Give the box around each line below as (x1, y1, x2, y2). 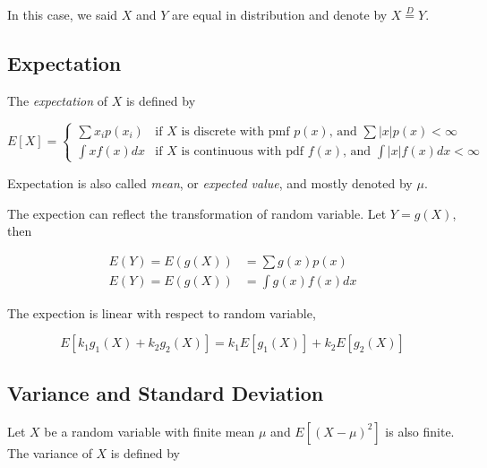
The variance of (7, 443, 92, 462)
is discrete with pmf (181, 125, 290, 138)
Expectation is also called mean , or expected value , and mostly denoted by (7, 173, 413, 192)
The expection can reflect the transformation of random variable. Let (7, 204, 387, 222)
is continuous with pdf (181, 144, 304, 158)
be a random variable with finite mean (44, 421, 255, 440)
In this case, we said (7, 5, 118, 23)
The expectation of (7, 91, 108, 109)
